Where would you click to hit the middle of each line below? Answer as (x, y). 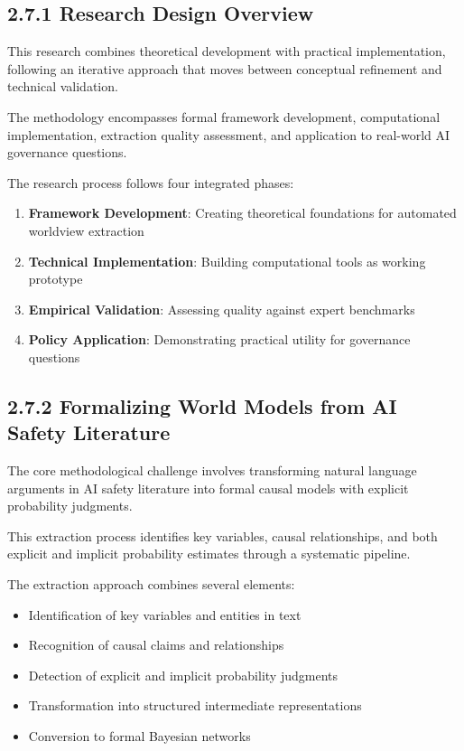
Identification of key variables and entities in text (165, 614)
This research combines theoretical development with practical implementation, (227, 51)
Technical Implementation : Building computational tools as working (227, 261)
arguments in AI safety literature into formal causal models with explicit (208, 488)
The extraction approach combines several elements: (151, 584)
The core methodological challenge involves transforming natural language (212, 470)
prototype (56, 279)
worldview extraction (86, 230)
